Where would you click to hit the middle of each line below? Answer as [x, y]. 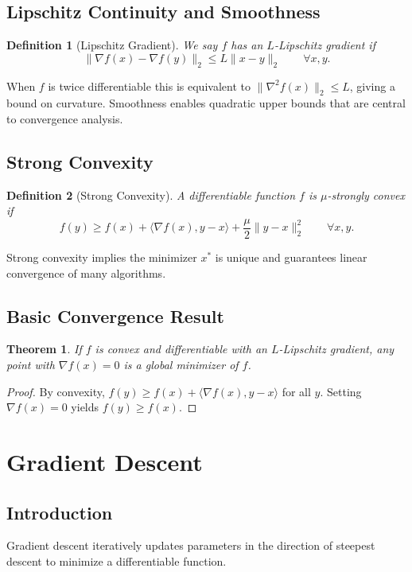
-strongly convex [366, 195]
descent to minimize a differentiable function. [117, 560]
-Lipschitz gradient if [325, 45]
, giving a [372, 86]
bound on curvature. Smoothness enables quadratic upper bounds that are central [206, 103]
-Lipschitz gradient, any [336, 349]
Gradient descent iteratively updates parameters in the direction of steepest [191, 545]
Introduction [60, 512]
